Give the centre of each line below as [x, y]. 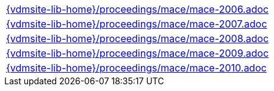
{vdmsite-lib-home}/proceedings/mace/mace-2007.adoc [137, 24]
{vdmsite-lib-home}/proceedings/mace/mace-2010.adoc [136, 68]
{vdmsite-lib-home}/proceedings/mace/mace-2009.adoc [138, 53]
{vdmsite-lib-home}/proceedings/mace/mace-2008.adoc [138, 38]
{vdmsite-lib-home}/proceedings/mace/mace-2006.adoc [138, 9]
